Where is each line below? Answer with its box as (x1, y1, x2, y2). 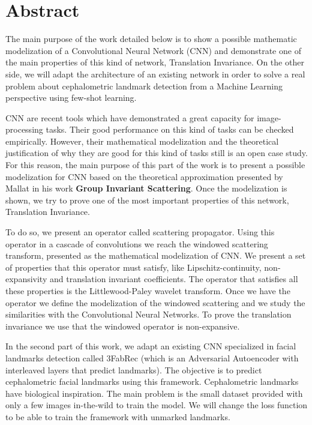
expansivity (5, 273, 47, 285)
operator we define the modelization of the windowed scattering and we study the (5, 296, 305, 309)
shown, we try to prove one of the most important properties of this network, (5, 193, 289, 206)
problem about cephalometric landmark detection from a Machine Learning (5, 79, 283, 92)
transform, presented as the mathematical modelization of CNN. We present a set (5, 249, 306, 262)
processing (5, 123, 43, 136)
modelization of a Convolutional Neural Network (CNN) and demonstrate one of (5, 44, 301, 56)
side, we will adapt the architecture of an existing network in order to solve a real (5, 67, 305, 80)
